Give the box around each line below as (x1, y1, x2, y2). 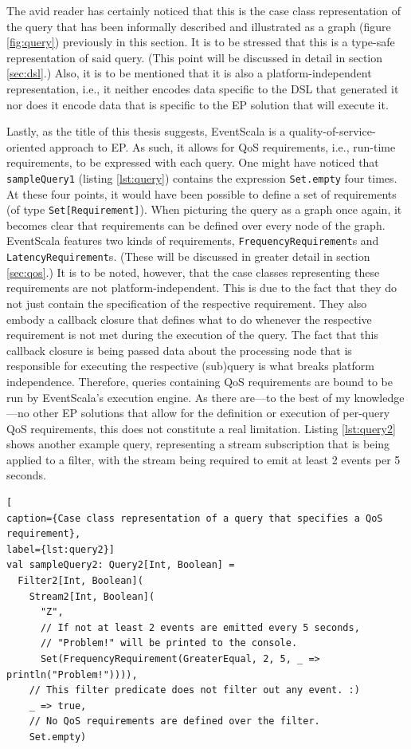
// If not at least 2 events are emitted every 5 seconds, (40, 621, 360, 633)
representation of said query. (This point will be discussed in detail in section (6, 49, 383, 65)
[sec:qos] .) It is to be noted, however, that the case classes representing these (6, 263, 380, 280)
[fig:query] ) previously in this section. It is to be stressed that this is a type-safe (6, 34, 395, 50)
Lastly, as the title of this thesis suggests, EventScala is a (6, 123, 286, 140)
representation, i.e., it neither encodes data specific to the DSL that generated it (6, 80, 399, 97)
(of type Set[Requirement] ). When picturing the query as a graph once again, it (6, 201, 402, 218)
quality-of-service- (288, 123, 376, 140)
